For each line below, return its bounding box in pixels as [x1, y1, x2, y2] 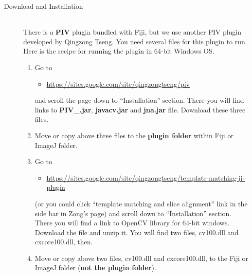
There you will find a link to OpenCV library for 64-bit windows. [35, 218, 230, 228]
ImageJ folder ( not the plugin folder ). [35, 262, 156, 273]
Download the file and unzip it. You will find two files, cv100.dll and [35, 227, 239, 237]
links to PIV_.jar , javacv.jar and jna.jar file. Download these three [35, 104, 246, 114]
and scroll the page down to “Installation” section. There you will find [35, 95, 244, 105]
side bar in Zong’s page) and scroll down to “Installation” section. [35, 208, 232, 218]
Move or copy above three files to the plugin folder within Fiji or [35, 130, 234, 140]
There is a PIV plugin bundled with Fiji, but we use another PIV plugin [23, 27, 242, 37]
